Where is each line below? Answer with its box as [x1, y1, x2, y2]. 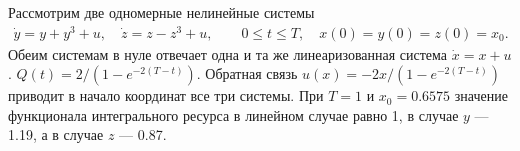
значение [454, 85, 508, 106]
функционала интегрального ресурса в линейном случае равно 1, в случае [8, 104, 459, 125]
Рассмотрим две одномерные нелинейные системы [8, 2, 315, 22]
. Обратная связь [196, 63, 298, 84]
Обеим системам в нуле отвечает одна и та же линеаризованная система [8, 43, 448, 64]
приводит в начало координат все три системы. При [8, 85, 324, 106]
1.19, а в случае [8, 124, 104, 145]
